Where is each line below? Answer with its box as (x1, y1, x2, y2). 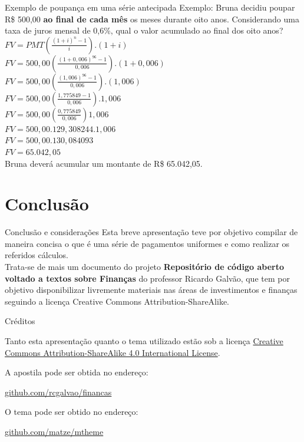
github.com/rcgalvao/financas (5, 385, 112, 398)
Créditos (5, 315, 35, 327)
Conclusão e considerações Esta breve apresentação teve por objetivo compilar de (5, 226, 298, 238)
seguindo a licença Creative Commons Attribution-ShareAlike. (5, 295, 229, 307)
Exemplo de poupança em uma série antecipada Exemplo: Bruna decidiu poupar (5, 1, 295, 13)
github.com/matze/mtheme (5, 425, 104, 437)
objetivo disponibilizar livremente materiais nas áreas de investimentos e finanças (5, 283, 298, 296)
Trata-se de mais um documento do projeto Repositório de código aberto (5, 260, 285, 273)
